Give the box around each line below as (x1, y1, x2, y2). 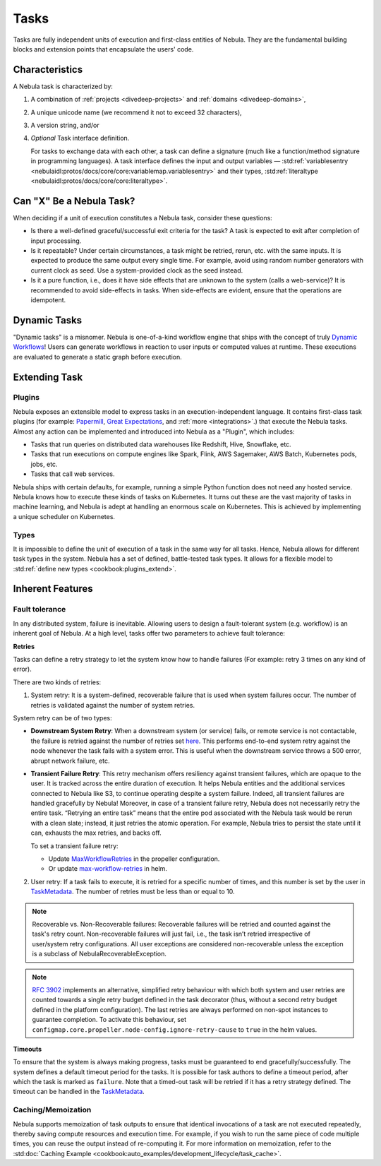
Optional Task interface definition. (30, 134, 130, 143)
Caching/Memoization (13, 1105, 92, 1115)
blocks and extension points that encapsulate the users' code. (13, 44, 194, 53)
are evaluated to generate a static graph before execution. (13, 352, 183, 361)
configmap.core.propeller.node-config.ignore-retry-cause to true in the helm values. (32, 1025, 317, 1034)
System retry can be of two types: (13, 713, 112, 722)
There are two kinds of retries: (13, 678, 102, 686)
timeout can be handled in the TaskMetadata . (13, 1088, 145, 1096)
